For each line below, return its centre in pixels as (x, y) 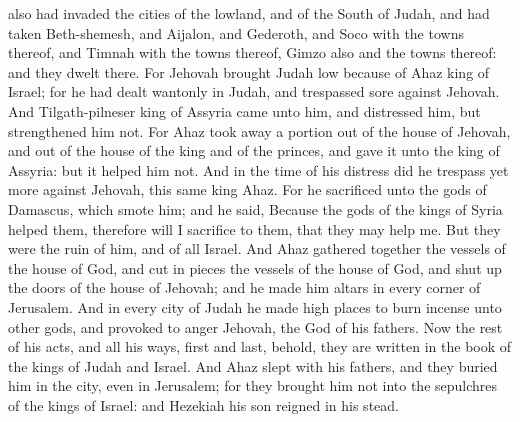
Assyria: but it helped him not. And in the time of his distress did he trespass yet (258, 169)
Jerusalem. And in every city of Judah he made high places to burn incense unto (255, 306)
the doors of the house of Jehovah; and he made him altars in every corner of (244, 287)
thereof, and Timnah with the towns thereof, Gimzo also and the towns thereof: (252, 52)
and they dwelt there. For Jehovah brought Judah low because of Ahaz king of (249, 71)
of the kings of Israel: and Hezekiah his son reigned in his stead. (203, 404)
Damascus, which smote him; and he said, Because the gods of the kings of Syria (255, 208)
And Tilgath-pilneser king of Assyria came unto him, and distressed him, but (244, 110)
